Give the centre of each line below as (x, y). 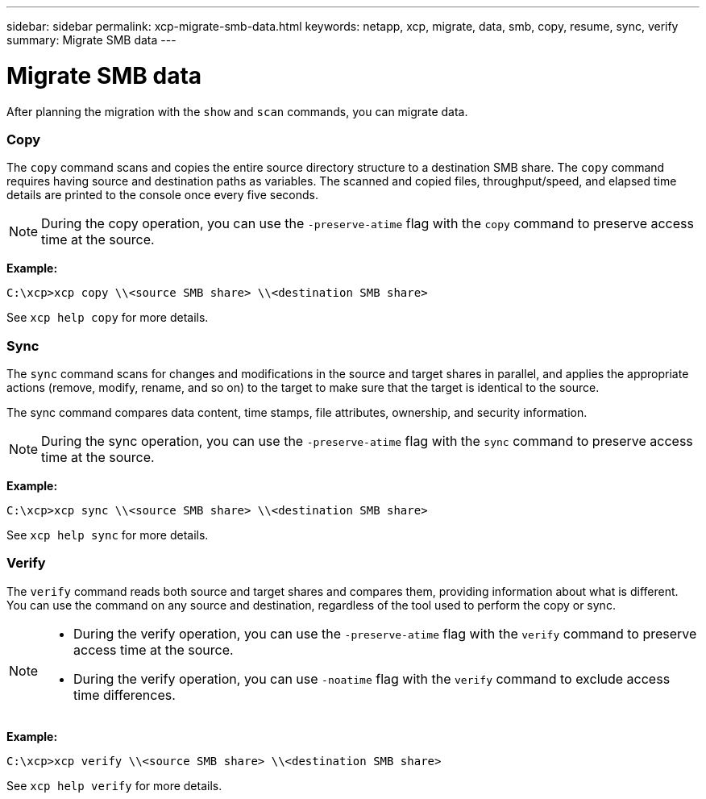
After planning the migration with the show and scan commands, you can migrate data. (237, 111)
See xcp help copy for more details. (108, 318)
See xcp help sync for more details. (108, 535)
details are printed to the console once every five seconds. (162, 195)
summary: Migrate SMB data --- (91, 40)
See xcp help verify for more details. (114, 785)
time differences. (125, 695)
